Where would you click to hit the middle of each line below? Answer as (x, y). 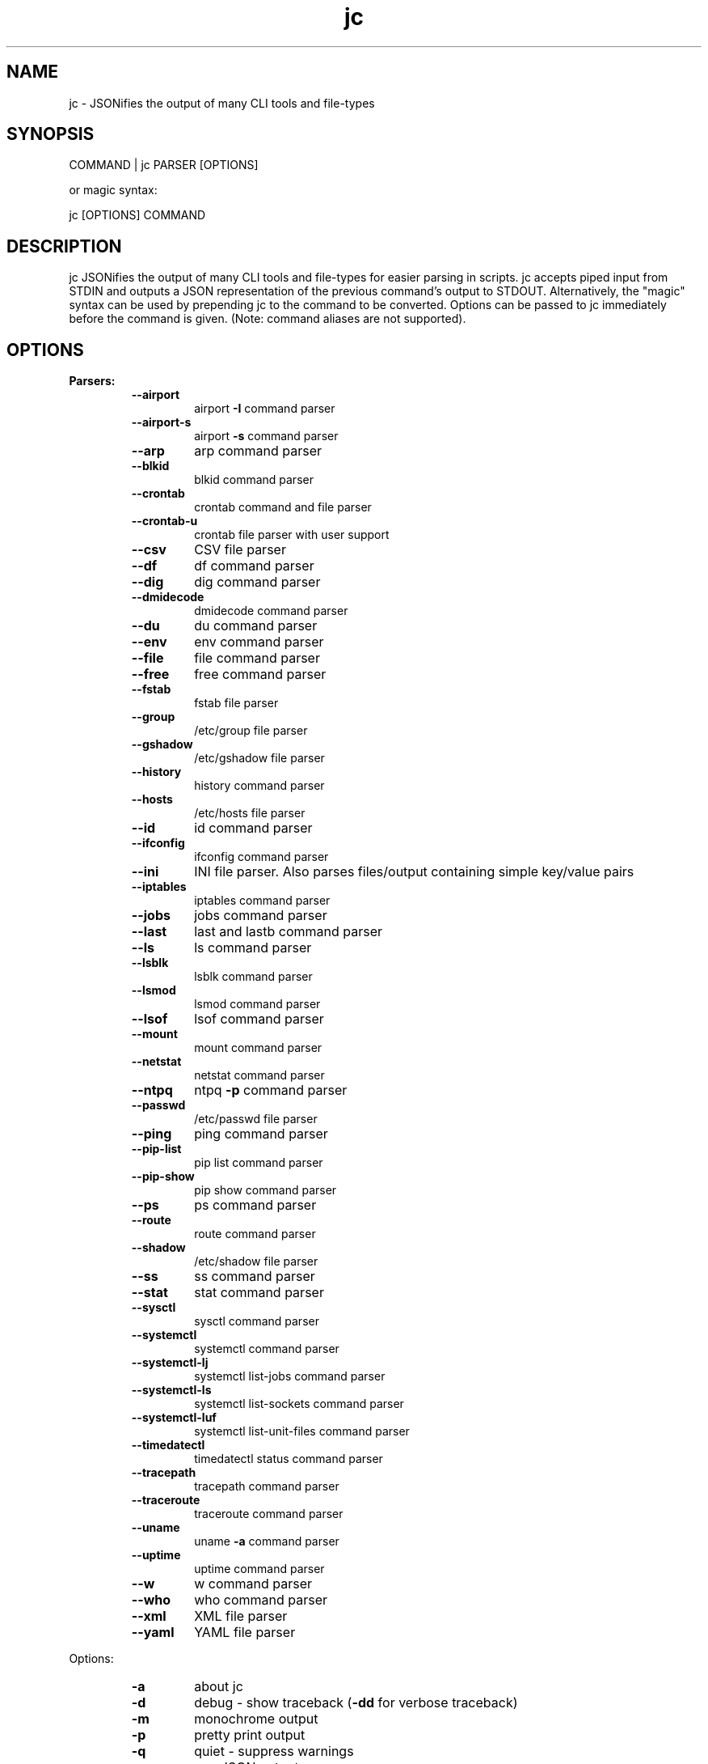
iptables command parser (262, 901)
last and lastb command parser (289, 932)
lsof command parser (259, 1019)
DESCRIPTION (64, 246)
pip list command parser (259, 1163)
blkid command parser (254, 480)
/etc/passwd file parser (256, 1119)
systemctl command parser (267, 1349)
